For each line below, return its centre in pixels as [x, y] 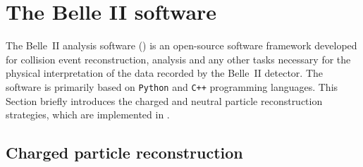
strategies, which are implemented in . [88, 115]
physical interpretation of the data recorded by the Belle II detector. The [165, 73]
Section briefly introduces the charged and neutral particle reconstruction [164, 100]
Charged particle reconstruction [124, 153]
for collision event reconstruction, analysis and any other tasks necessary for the [178, 59]
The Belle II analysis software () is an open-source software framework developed [181, 45]
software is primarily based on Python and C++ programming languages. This [172, 86]
